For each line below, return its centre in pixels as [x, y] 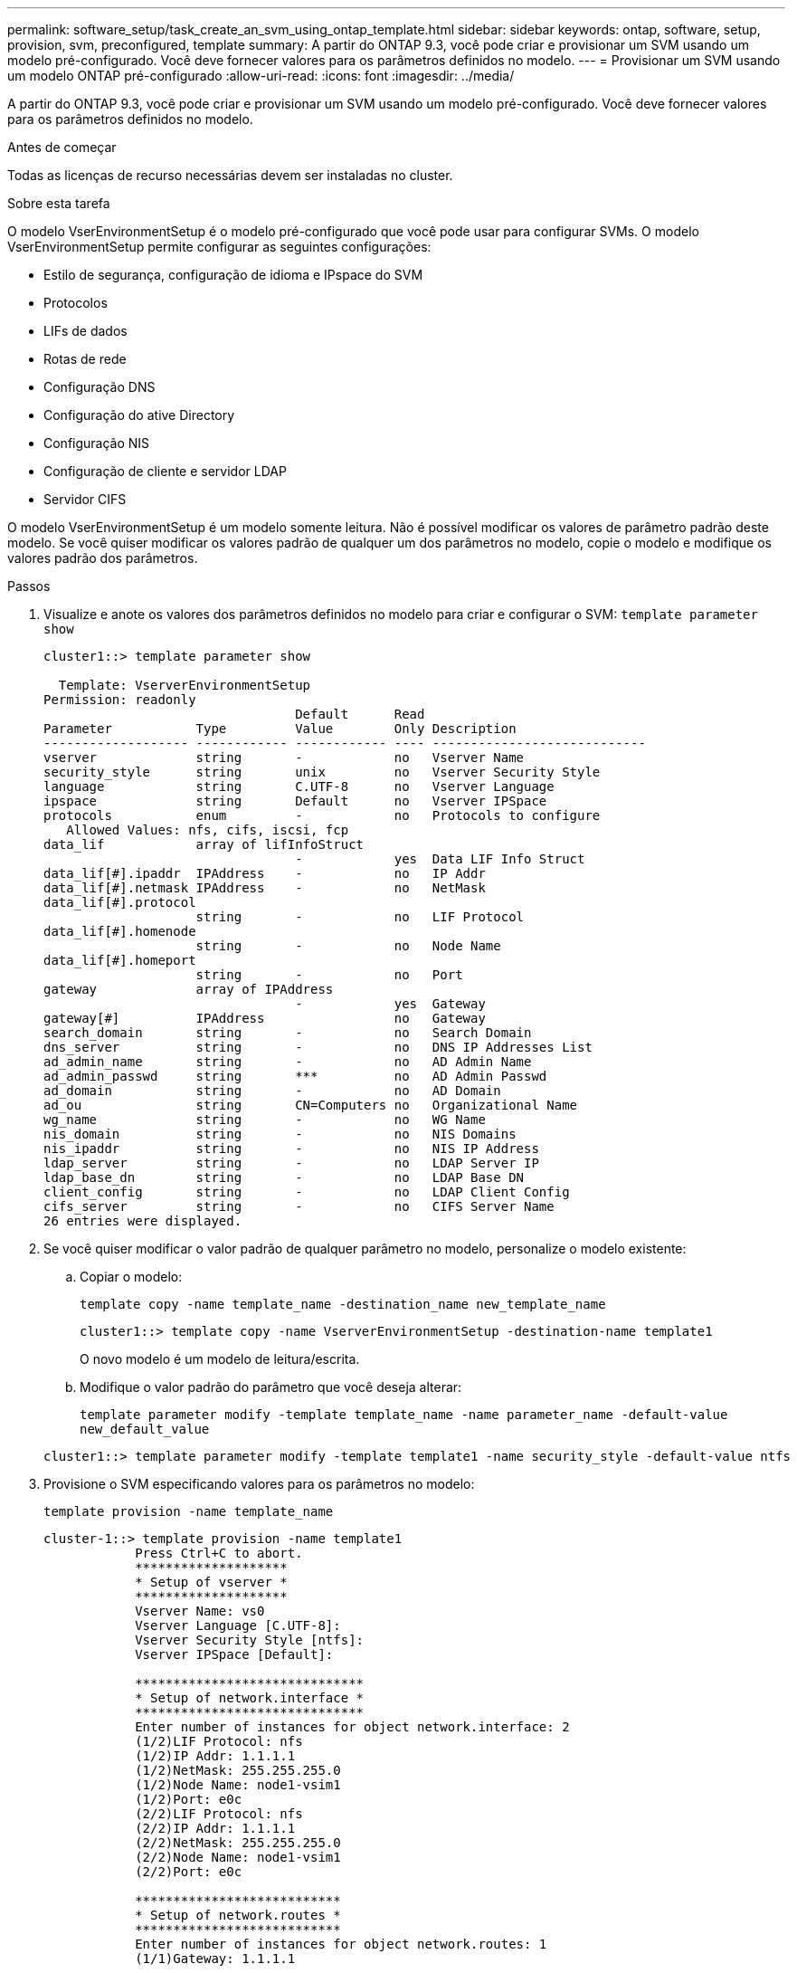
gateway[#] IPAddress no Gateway [265, 1018]
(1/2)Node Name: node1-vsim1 [238, 1785]
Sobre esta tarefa [59, 203]
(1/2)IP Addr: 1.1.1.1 [215, 1756]
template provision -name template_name [189, 1511]
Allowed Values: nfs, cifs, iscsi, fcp [208, 830]
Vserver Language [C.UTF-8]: [238, 1625]
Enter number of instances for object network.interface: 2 [352, 1727]
